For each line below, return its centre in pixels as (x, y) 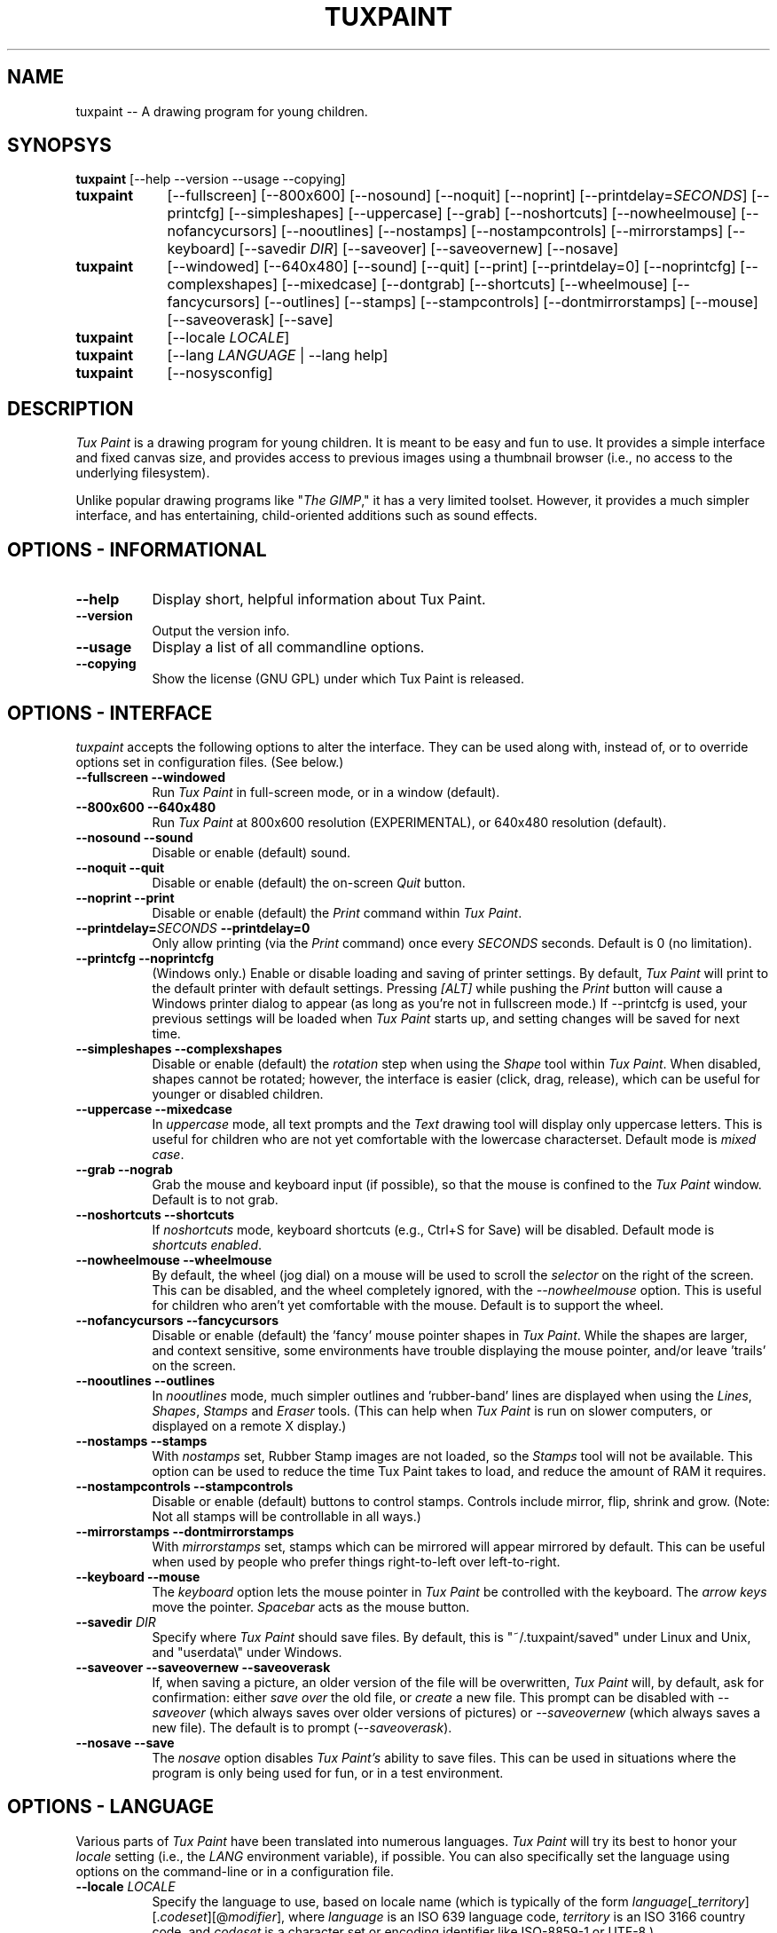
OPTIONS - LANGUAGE (110, 1807)
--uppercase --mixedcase (154, 1109)
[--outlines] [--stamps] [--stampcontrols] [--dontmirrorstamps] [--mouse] (511, 302)
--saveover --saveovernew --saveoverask (203, 1667)
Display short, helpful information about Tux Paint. (319, 600)
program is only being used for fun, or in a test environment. (328, 1772)
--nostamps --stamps (141, 1440)
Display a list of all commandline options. (288, 647)
